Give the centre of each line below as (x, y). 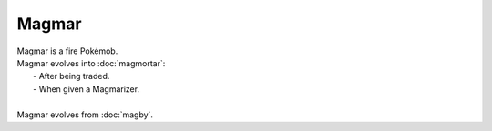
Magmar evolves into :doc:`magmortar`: (91, 63)
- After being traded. (72, 76)
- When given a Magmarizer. (87, 89)
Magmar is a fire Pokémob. (67, 51)
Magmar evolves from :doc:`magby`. (85, 115)
